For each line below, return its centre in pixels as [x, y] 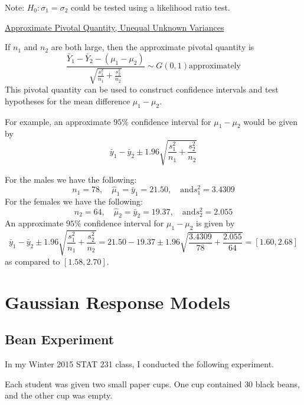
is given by [215, 223]
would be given [271, 121]
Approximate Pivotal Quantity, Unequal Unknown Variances [115, 27]
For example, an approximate [58, 121]
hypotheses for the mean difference [68, 101]
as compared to [32, 261]
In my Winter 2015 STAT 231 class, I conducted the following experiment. [139, 363]
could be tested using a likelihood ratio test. [150, 7]
